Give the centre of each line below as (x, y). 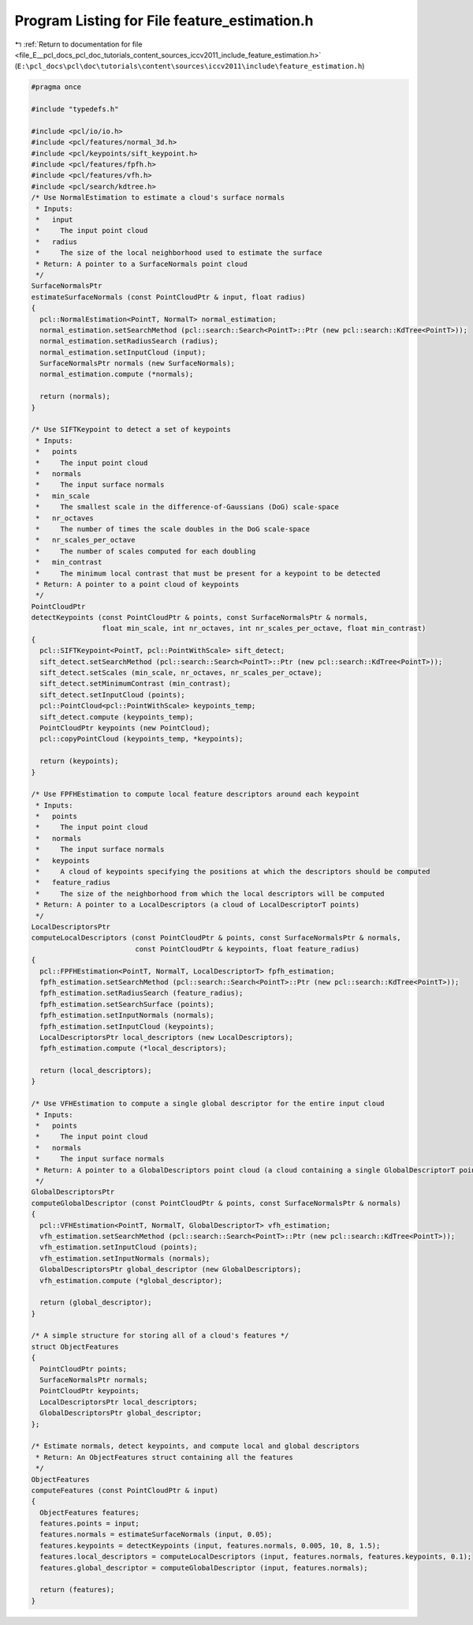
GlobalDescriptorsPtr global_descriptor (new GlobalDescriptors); (171, 1270)
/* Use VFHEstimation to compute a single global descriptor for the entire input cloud (208, 1104)
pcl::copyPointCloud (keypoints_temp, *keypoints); (142, 739)
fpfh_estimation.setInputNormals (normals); (127, 1015)
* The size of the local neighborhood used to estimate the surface (179, 253)
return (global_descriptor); (96, 1302)
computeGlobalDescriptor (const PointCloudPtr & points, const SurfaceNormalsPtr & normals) (216, 1203)
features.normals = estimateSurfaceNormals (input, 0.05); (156, 1535)
